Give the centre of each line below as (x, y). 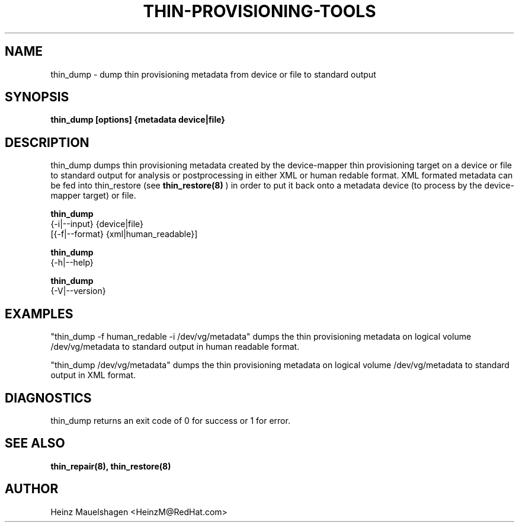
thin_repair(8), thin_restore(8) (111, 466)
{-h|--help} (72, 263)
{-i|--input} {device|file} (97, 224)
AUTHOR (32, 489)
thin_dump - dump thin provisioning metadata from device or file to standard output (213, 74)
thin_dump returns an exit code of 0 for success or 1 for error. (170, 420)
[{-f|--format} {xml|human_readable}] (124, 234)
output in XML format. (93, 375)
